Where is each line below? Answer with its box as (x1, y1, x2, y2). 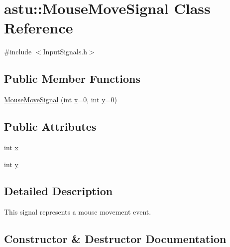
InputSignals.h (43, 46, 87, 57)
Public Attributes (4, 119, 97, 134)
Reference (4, 17, 73, 38)
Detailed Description (4, 183, 113, 199)
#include (4, 46, 32, 57)
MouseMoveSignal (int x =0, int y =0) (4, 94, 117, 105)
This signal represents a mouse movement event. (4, 207, 151, 217)
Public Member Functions (4, 71, 140, 86)
